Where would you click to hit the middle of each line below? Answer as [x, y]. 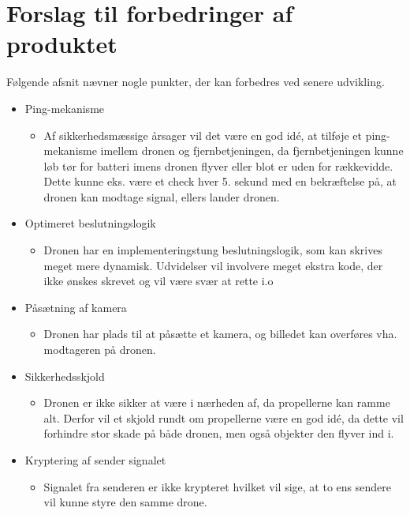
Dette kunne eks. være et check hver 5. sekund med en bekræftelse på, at [220, 181]
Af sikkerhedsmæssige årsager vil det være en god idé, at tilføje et [203, 135]
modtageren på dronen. [100, 350]
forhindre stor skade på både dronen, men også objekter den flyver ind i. [219, 433]
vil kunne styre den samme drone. [125, 502]
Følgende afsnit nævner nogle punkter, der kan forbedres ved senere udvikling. [196, 82]
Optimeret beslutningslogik [90, 223]
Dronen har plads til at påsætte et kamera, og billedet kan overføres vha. [220, 334]
